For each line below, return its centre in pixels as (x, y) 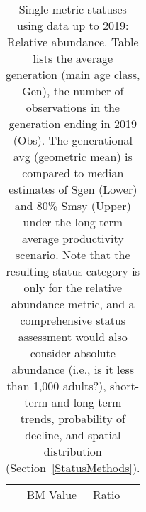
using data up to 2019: (73, 25)
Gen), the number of (73, 91)
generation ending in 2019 (73, 124)
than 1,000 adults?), (56, 386)
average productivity (73, 238)
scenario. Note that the (73, 255)
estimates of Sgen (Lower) (73, 189)
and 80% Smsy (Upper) (73, 205)
